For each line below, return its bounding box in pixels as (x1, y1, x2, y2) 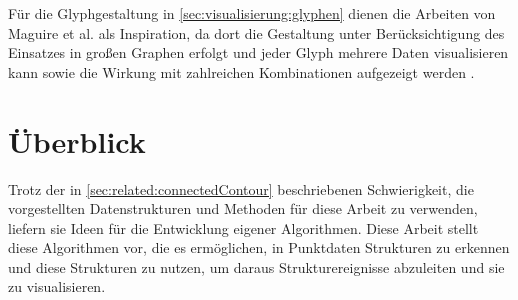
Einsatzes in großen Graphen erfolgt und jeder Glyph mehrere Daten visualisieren (8, 42, 509, 63)
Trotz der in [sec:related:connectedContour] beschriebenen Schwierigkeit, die (8, 178, 474, 199)
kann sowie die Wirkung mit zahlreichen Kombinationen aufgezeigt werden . (8, 61, 475, 82)
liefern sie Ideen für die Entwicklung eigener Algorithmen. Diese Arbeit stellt (8, 217, 479, 238)
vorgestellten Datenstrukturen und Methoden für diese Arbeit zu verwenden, (8, 198, 478, 219)
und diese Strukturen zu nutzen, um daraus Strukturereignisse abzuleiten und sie (8, 256, 505, 277)
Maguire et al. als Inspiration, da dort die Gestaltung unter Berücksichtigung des (8, 22, 505, 43)
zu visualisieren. (8, 276, 106, 297)
